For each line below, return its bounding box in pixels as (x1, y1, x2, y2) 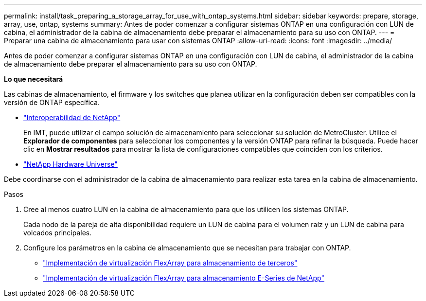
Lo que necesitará (4, 75, 63, 83)
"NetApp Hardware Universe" (23, 160, 118, 168)
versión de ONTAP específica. (4, 98, 100, 106)
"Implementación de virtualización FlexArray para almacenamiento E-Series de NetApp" (43, 274, 324, 282)
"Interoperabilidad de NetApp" (23, 113, 121, 122)
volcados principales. (23, 229, 92, 237)
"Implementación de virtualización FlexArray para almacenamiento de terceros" (43, 259, 298, 267)
